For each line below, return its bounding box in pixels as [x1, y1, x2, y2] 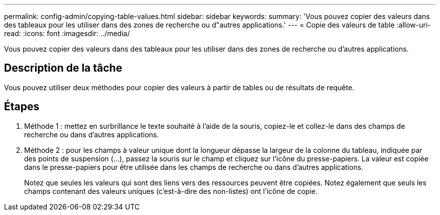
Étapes [4, 100, 40, 113]
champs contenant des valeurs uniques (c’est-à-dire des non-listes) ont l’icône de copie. [24, 186, 318, 195]
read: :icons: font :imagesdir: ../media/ [4, 29, 130, 38]
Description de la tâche [4, 62, 123, 75]
